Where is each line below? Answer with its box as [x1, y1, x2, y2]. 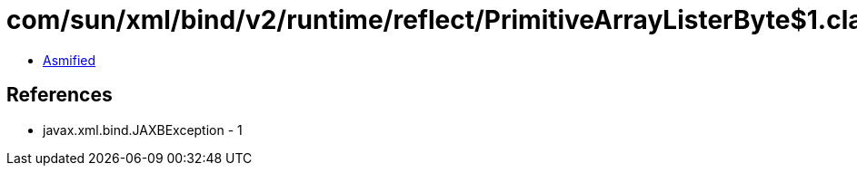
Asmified [43, 52, 96, 68]
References [6, 83, 113, 107]
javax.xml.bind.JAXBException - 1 [43, 121, 243, 138]
